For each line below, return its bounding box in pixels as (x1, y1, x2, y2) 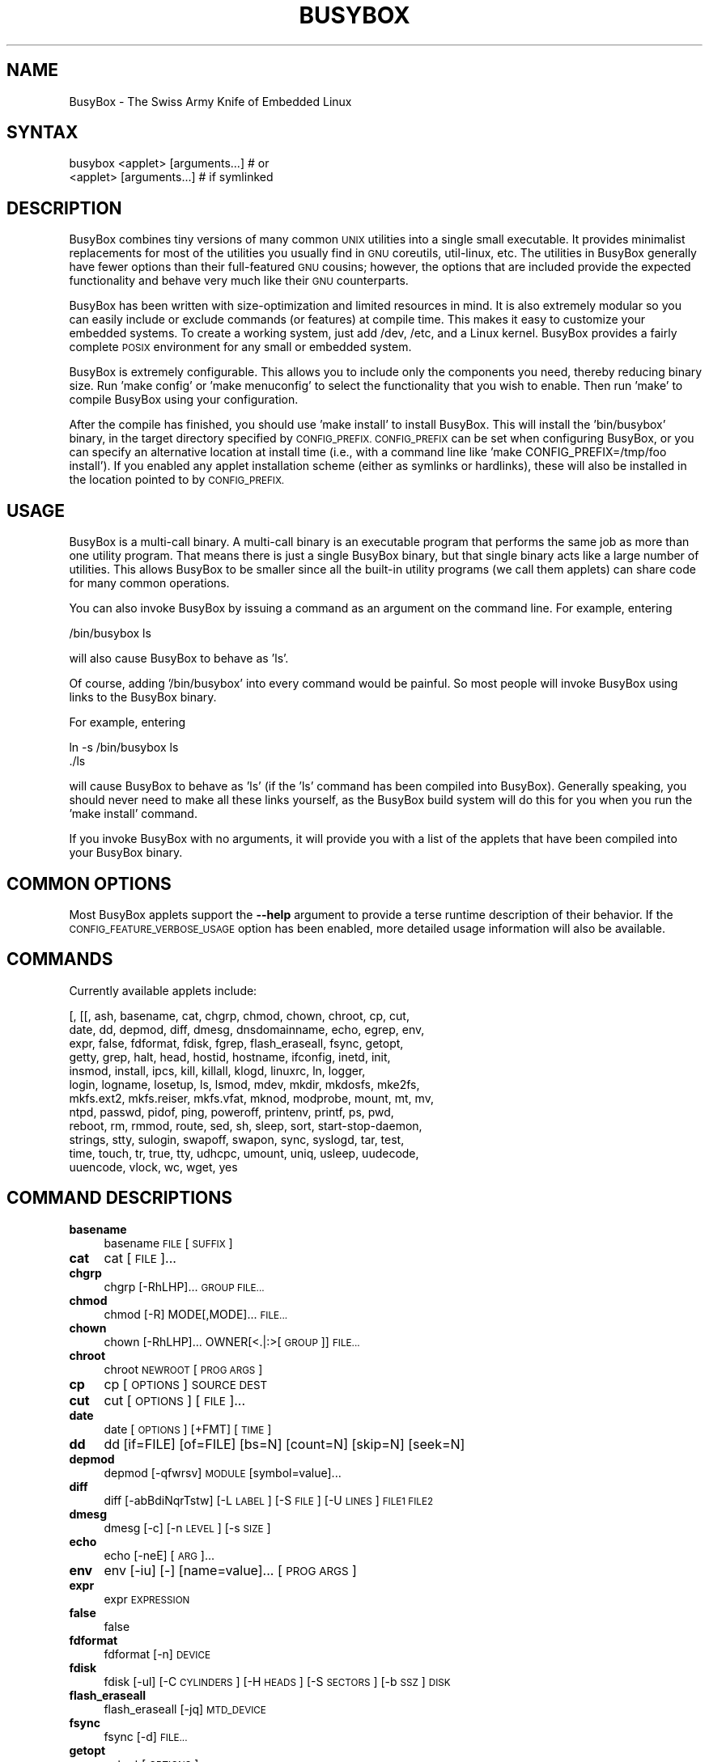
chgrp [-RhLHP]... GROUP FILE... (104, 1279, 265, 1294)
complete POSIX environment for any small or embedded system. (69, 340, 412, 354)
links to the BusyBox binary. (69, 690, 217, 705)
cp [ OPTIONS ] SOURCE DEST (104, 1375, 268, 1392)
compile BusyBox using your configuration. (69, 392, 299, 407)
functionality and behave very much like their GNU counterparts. (69, 273, 409, 288)
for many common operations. (69, 576, 230, 591)
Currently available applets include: (69, 983, 257, 997)
